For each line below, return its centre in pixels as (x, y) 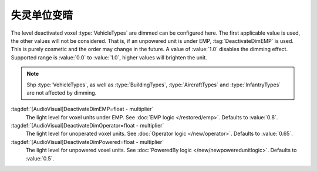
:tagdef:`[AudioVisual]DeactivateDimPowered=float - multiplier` (87, 142)
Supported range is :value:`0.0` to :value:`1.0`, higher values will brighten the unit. (109, 57)
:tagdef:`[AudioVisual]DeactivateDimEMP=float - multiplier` (82, 109)
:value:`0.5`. (40, 158)
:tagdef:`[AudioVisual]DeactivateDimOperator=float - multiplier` (87, 126)
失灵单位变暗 (42, 15)
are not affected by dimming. (62, 93)
